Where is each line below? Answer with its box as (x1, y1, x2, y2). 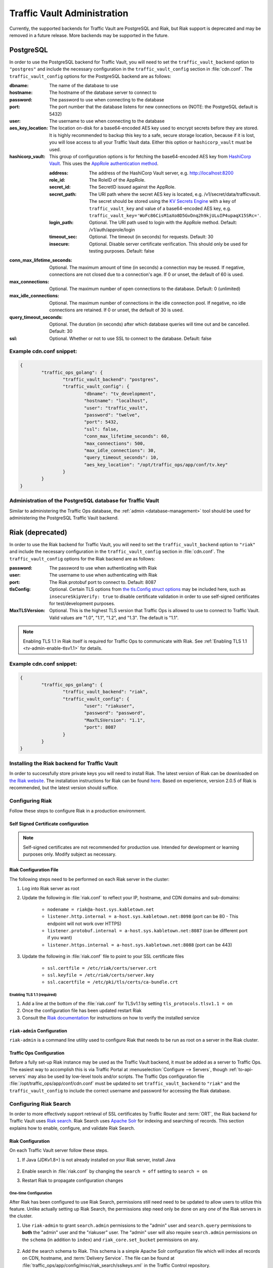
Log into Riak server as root (22, 886, 79, 892)
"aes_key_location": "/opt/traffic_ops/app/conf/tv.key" (83, 462, 229, 468)
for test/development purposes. (49, 601, 116, 607)
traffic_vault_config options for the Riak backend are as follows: (9, 555, 155, 561)
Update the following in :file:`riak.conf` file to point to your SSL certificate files (22, 954, 184, 960)
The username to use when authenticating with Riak (49, 572, 158, 578)
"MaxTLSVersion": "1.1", (83, 717, 146, 723)
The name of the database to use (49, 83, 118, 89)
